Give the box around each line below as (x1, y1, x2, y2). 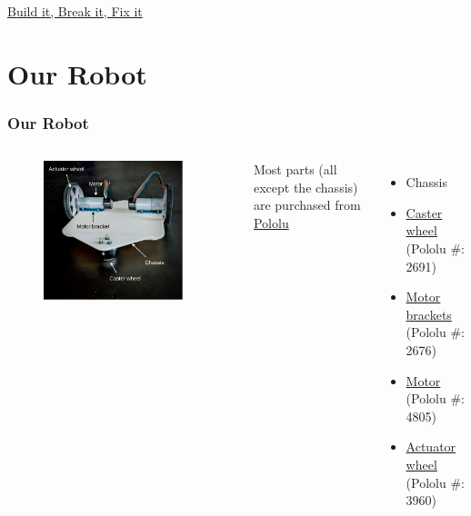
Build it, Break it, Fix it (7, 2, 143, 20)
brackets (406, 304, 452, 323)
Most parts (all (253, 160, 337, 179)
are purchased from (253, 195, 361, 214)
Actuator (406, 437, 456, 456)
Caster (406, 203, 443, 222)
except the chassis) (253, 177, 358, 196)
